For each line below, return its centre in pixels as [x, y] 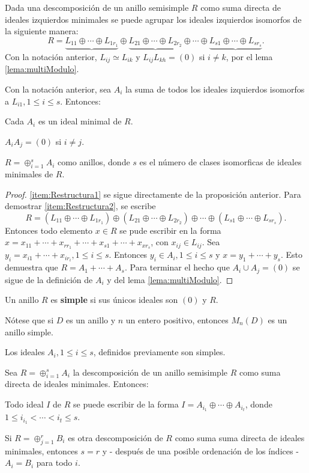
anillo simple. [29, 331]
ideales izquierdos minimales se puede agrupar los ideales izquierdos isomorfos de [153, 19]
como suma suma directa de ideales [240, 438]
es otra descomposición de [115, 438]
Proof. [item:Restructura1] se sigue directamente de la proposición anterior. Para [153, 194]
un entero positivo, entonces [177, 319]
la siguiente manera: [42, 31]
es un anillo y [91, 319]
